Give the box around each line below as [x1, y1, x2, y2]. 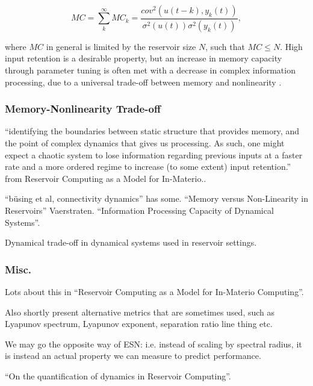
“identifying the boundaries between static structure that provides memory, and [5, 125, 299, 137]
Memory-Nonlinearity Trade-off [5, 101, 161, 116]
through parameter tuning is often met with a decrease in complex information [5, 64, 296, 76]
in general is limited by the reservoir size [46, 40, 196, 52]
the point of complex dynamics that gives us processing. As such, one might [5, 137, 285, 149]
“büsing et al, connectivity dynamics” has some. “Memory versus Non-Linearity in [5, 192, 308, 205]
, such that [205, 40, 245, 52]
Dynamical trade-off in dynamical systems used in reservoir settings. [5, 236, 257, 249]
